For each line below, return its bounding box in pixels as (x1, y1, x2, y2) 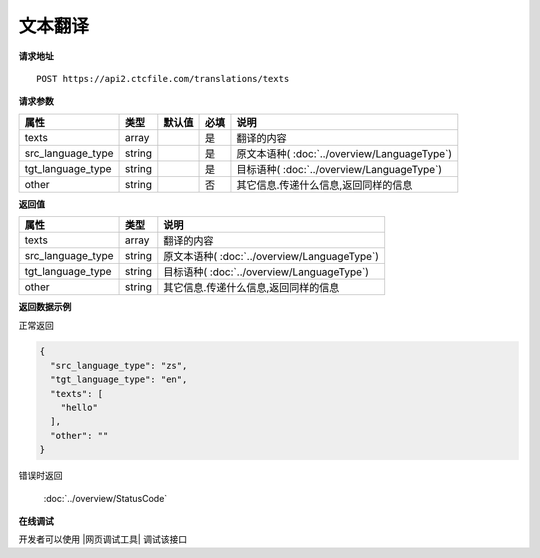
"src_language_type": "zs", (50, 360, 188, 371)
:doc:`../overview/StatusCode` (43, 492, 168, 504)
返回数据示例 (18, 301, 72, 313)
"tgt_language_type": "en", (50, 374, 188, 385)
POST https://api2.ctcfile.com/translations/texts (36, 73, 290, 84)
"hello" (60, 402, 99, 414)
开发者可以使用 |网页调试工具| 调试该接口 (18, 533, 188, 545)
